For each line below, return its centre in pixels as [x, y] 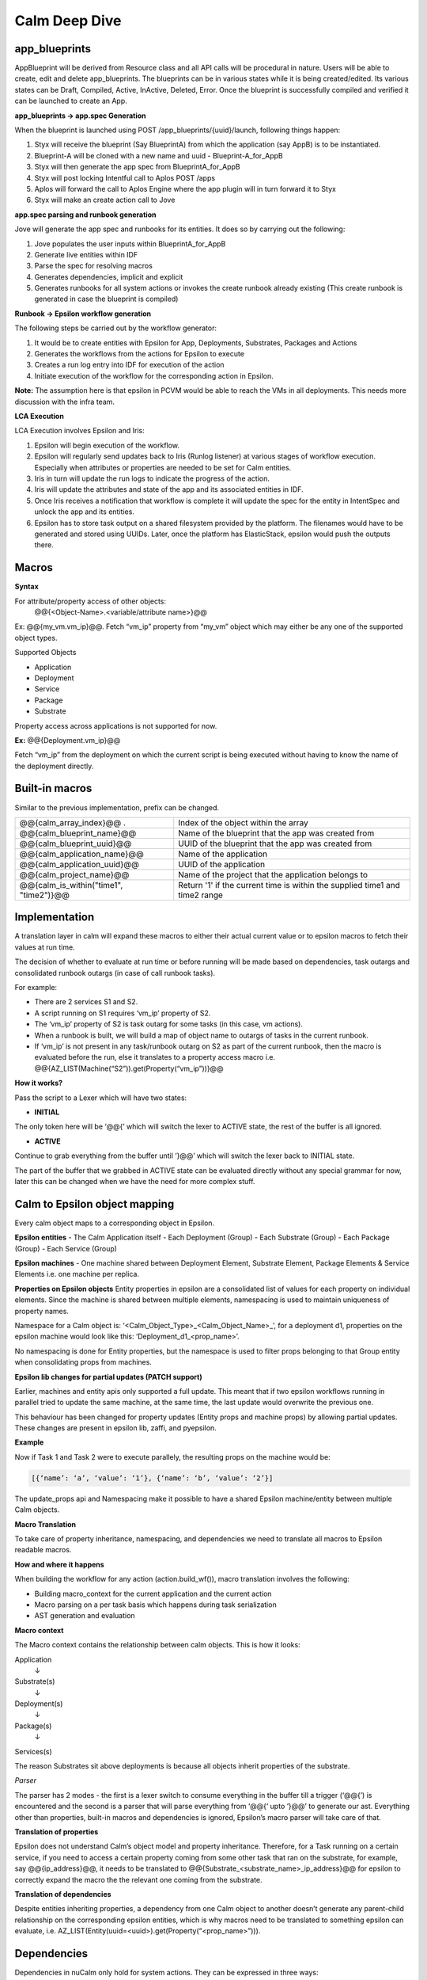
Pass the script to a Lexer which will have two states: [101, 1098]
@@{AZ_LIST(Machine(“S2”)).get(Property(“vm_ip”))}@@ [129, 1068]
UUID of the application [222, 864]
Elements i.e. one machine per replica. [77, 1274]
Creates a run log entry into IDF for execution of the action [129, 365]
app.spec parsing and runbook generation [85, 215]
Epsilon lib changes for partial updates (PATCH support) [108, 1376]
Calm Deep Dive [68, 21]
